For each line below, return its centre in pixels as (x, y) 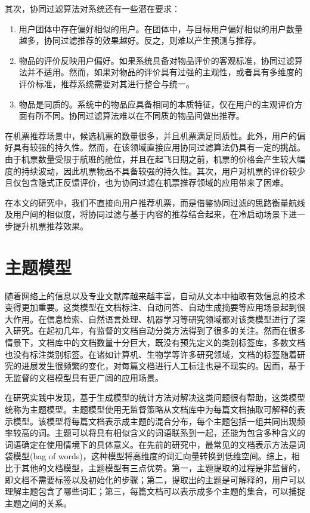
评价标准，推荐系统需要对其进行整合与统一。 (106, 83)
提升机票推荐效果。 (50, 225)
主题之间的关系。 (38, 503)
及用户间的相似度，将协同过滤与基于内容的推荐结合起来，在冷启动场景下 (147, 214)
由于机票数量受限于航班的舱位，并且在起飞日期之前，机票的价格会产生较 (147, 159)
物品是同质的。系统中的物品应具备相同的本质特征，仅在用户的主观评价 (156, 104)
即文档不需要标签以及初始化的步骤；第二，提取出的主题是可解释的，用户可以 (155, 479)
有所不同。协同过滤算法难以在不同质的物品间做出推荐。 (136, 116)
